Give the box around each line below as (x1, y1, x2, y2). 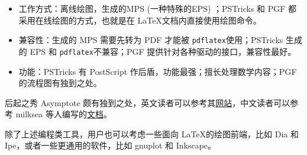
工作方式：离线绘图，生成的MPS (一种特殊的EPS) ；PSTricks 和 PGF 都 (18, 2, 297, 14)
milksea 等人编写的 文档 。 (15, 108, 112, 120)
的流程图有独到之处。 (18, 77, 102, 89)
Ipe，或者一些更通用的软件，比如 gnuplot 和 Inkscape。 (5, 139, 216, 151)
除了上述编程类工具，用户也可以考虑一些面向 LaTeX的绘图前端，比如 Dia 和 (5, 127, 299, 140)
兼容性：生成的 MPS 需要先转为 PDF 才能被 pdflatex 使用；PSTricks (18, 34, 283, 46)
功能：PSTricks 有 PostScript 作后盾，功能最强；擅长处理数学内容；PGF (18, 65, 297, 77)
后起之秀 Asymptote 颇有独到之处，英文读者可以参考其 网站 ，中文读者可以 (5, 96, 290, 108)
